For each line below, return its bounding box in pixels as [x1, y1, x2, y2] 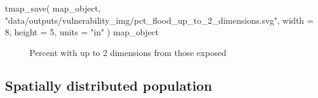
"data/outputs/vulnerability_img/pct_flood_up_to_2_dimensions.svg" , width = [5, 13, 314, 26]
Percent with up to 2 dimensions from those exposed [29, 46, 227, 58]
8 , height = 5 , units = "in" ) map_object [5, 26, 159, 38]
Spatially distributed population [5, 75, 213, 94]
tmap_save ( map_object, [5, 2, 101, 14]
